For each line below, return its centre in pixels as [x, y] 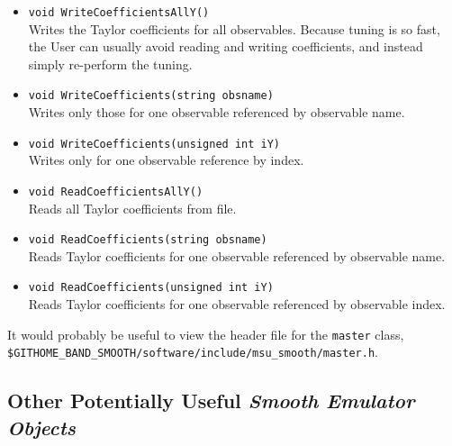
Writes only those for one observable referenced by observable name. [217, 112]
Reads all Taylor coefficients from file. [132, 208]
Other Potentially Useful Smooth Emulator [211, 400]
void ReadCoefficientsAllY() [116, 191]
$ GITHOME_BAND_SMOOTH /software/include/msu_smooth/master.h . [193, 352]
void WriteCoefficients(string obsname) [151, 96]
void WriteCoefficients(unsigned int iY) [154, 144]
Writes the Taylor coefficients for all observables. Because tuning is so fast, [234, 28]
